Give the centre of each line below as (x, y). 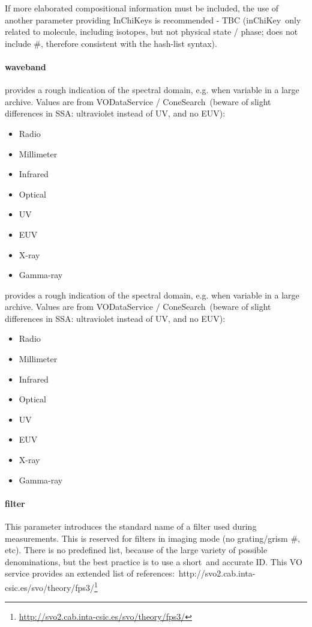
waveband (25, 66)
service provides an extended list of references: (90, 573)
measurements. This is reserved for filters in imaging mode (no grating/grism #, (152, 538)
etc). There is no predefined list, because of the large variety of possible (136, 550)
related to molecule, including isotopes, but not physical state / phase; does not (151, 32)
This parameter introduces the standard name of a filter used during (131, 526)
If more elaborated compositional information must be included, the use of (142, 8)
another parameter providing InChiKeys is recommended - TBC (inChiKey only (153, 20)
